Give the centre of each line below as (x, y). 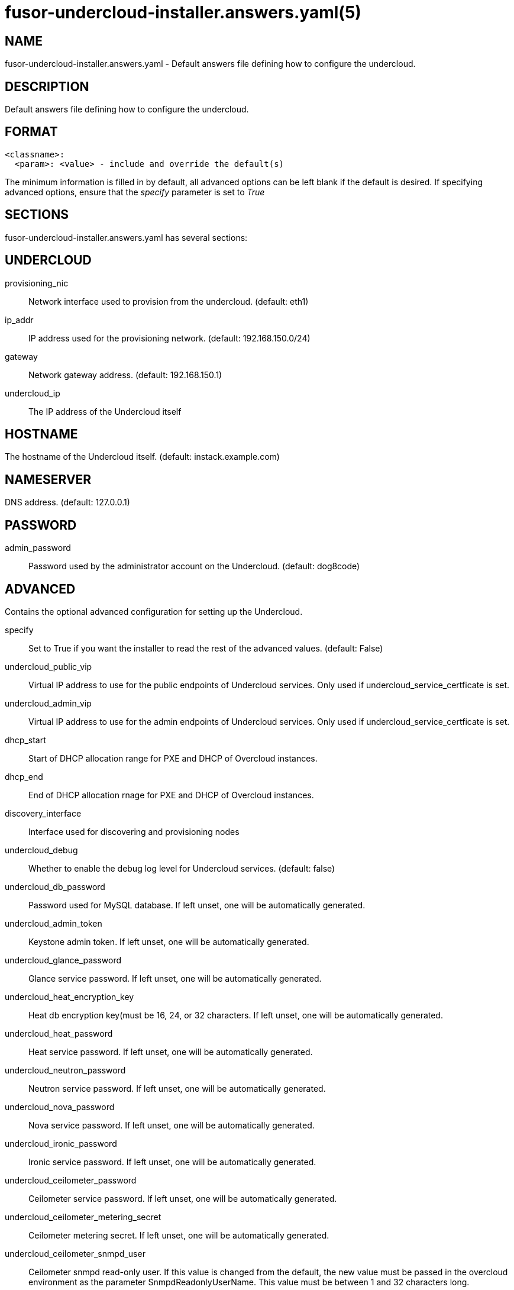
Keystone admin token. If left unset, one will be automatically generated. (169, 941)
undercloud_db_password (55, 886)
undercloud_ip (33, 393)
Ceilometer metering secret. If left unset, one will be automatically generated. (179, 1235)
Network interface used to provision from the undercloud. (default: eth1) (169, 301)
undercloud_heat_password (59, 1033)
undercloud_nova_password (60, 1107)
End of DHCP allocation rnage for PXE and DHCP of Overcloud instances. (171, 795)
